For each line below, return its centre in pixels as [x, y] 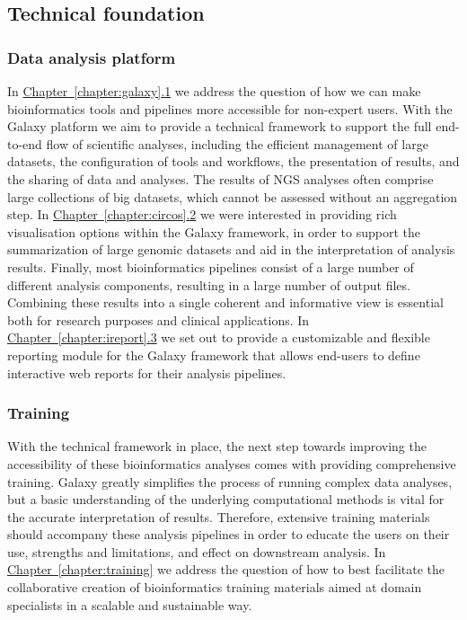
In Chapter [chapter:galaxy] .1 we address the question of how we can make [214, 91]
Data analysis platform [92, 57]
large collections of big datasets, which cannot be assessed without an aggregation [233, 196]
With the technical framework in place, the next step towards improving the [217, 446]
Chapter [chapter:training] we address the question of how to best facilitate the [226, 569]
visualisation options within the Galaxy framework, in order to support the [214, 231]
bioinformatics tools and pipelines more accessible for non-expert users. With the [230, 108]
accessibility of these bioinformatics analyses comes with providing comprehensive [232, 463]
